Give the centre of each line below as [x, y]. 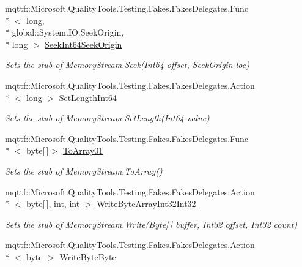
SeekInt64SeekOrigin [83, 44]
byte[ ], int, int [53, 204]
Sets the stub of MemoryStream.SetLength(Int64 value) [107, 118]
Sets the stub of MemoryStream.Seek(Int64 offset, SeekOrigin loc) [127, 65]
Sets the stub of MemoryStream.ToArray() [84, 171]
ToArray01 [83, 150]
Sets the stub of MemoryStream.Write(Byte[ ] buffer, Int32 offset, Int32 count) [151, 224]
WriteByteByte [88, 256]
